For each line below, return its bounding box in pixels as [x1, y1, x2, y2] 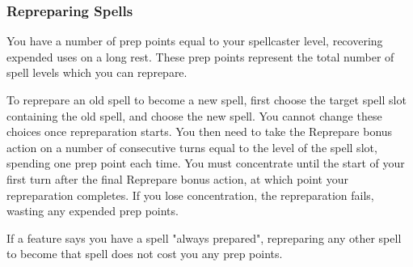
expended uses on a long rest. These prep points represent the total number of [6, 48, 394, 65]
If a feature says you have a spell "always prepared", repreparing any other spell [6, 229, 402, 246]
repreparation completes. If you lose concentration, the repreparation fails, [6, 186, 374, 203]
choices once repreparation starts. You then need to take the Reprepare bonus [6, 123, 393, 140]
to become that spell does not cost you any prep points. [6, 245, 283, 262]
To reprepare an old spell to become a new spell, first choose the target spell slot [6, 91, 407, 108]
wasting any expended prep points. [6, 202, 179, 219]
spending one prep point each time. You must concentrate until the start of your [6, 155, 405, 172]
